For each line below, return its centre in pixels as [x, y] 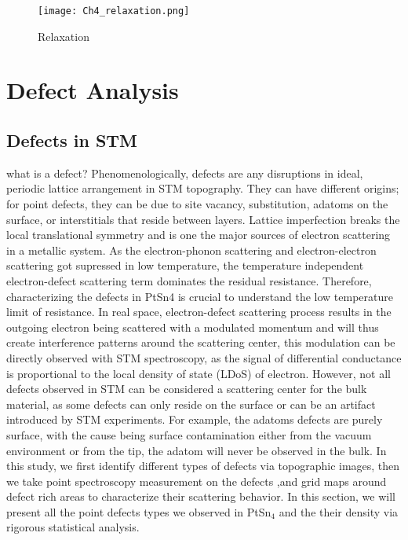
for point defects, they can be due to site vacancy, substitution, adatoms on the [197, 204]
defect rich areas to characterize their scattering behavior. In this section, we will [201, 496]
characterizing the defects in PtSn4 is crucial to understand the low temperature [200, 296]
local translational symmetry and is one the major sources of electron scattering [199, 235]
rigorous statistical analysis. [73, 527]
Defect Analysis [93, 90]
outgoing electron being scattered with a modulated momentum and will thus [193, 327]
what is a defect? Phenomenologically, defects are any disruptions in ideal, [185, 173]
